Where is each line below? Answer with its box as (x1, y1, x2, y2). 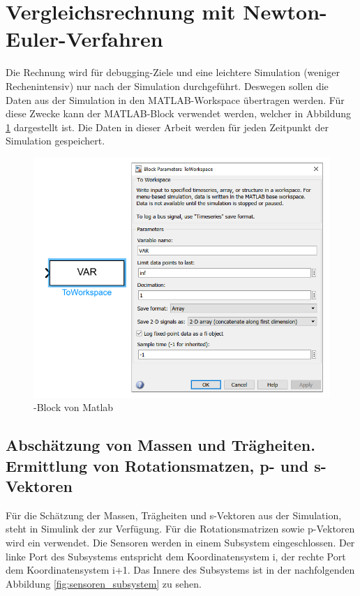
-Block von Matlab (33, 400, 114, 415)
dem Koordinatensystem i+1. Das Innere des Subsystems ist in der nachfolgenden (6, 563, 355, 577)
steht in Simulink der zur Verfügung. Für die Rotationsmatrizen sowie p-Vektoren (6, 521, 355, 536)
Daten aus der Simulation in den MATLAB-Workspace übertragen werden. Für (6, 92, 345, 107)
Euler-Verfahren (6, 24, 163, 53)
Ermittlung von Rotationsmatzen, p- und (6, 454, 309, 476)
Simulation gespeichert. (6, 133, 105, 148)
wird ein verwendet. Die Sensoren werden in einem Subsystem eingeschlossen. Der (6, 535, 355, 549)
